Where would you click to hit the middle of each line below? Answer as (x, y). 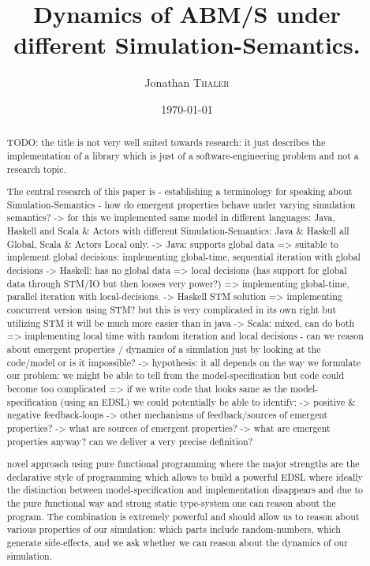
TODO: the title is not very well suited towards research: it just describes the (166, 142)
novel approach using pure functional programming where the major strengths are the (183, 464)
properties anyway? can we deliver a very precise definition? (130, 441)
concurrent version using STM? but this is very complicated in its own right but (172, 310)
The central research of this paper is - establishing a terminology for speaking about (179, 191)
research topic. (36, 169)
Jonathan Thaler (187, 82)
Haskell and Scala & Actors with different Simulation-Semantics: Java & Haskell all (178, 231)
